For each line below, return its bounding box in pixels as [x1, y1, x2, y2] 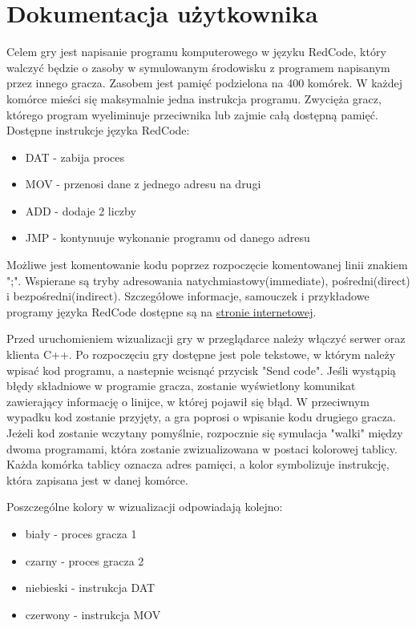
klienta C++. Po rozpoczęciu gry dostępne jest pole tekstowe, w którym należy [6, 346, 396, 363]
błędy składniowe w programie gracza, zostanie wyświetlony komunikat [6, 377, 356, 394]
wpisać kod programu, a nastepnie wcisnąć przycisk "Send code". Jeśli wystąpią [6, 361, 396, 378]
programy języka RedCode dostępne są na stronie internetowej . [6, 303, 317, 320]
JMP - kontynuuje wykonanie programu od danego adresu [25, 229, 310, 246]
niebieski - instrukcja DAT [25, 579, 155, 596]
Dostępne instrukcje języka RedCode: [6, 122, 190, 139]
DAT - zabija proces [25, 148, 124, 165]
